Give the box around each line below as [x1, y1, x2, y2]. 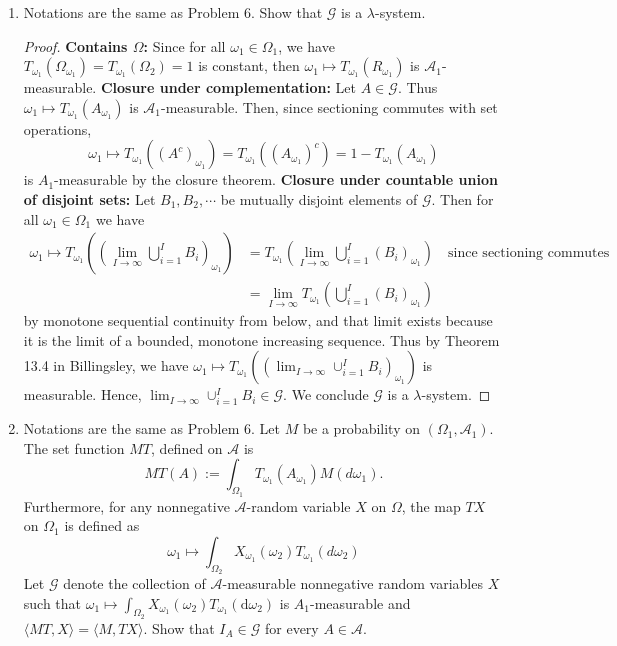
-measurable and [310, 592, 411, 613]
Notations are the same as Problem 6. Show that [23, 2, 323, 22]
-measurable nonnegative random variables [222, 572, 483, 593]
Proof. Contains [23, 35, 128, 56]
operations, [23, 118, 92, 139]
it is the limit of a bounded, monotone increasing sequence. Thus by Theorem [23, 329, 500, 350]
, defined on [151, 437, 223, 458]
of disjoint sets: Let [23, 188, 156, 209]
